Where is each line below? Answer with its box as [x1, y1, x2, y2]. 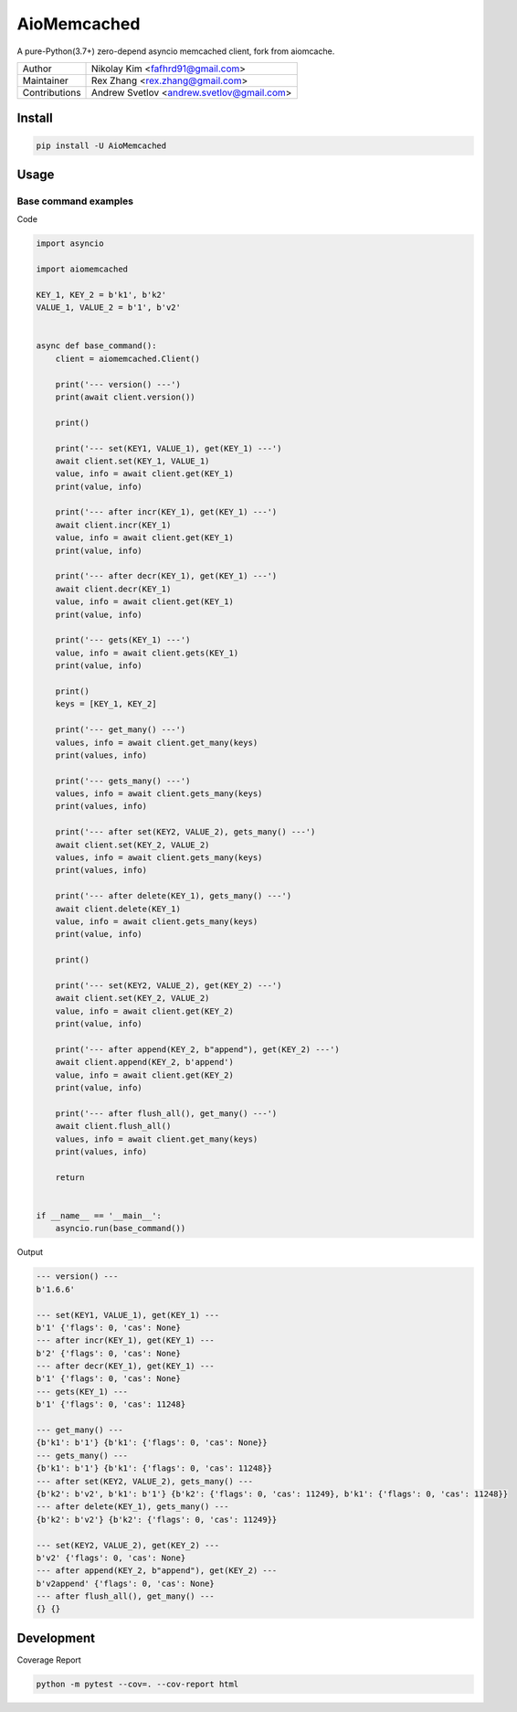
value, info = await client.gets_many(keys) [55, 916, 258, 927]
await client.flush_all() [55, 1121, 172, 1132]
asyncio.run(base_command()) [55, 1223, 186, 1234]
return [55, 1172, 85, 1183]
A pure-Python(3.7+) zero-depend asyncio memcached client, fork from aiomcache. [16, 46, 335, 57]
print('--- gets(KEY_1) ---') [55, 635, 191, 645]
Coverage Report [16, 1654, 81, 1665]
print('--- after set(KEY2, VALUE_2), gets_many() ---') [55, 827, 316, 837]
